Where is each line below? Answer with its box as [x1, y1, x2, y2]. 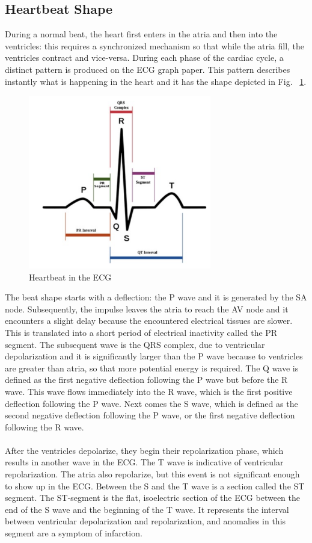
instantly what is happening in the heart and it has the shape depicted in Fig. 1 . [5, 75, 307, 87]
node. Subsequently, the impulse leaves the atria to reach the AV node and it [5, 302, 289, 315]
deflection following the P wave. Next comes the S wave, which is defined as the [5, 397, 298, 409]
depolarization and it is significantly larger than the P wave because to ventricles [5, 350, 303, 362]
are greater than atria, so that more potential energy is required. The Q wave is [5, 361, 299, 374]
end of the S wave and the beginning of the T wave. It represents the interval [5, 503, 289, 515]
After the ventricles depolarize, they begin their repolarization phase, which [5, 444, 284, 456]
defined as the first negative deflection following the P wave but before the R [5, 373, 288, 386]
